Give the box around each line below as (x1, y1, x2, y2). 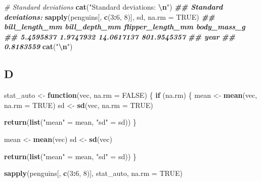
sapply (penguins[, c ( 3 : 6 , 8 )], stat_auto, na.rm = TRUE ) (4, 168, 183, 178)
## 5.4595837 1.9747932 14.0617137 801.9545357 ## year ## (4, 31, 235, 42)
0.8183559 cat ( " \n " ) (4, 41, 73, 52)
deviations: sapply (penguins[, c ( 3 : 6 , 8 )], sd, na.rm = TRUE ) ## (4, 11, 215, 22)
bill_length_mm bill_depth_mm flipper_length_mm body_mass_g (4, 21, 245, 32)
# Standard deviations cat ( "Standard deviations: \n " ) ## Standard (4, 2, 223, 12)
